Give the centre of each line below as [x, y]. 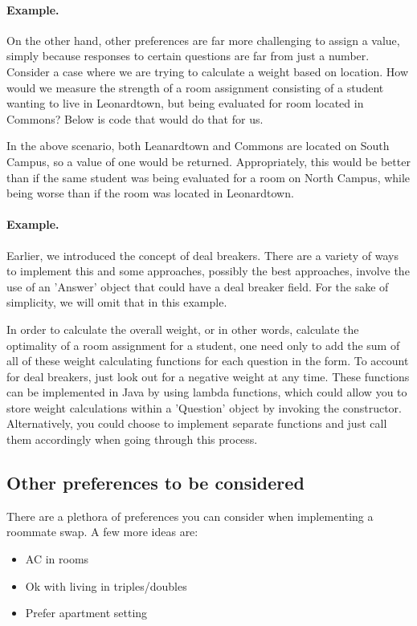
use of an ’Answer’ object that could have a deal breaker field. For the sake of [198, 286]
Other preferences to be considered [155, 483]
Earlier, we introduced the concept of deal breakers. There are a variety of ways [202, 255]
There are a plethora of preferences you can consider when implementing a [190, 516]
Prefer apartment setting [86, 613]
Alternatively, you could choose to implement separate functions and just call [197, 423]
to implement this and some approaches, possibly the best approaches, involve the [208, 271]
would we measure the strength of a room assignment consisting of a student [195, 87]
